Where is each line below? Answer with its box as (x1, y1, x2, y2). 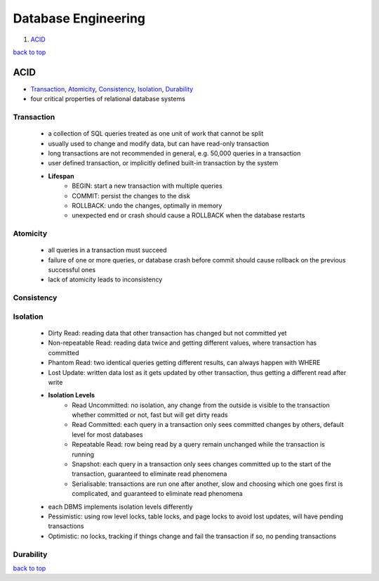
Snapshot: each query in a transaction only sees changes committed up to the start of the (72, 460, 331, 468)
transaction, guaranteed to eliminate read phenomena (72, 470, 227, 478)
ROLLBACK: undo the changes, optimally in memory (72, 201, 222, 210)
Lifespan (48, 172, 74, 180)
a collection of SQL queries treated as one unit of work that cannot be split (48, 129, 264, 138)
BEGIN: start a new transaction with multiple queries (72, 181, 222, 190)
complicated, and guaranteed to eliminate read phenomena (72, 490, 244, 498)
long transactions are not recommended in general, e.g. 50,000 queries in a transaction (48, 148, 301, 158)
